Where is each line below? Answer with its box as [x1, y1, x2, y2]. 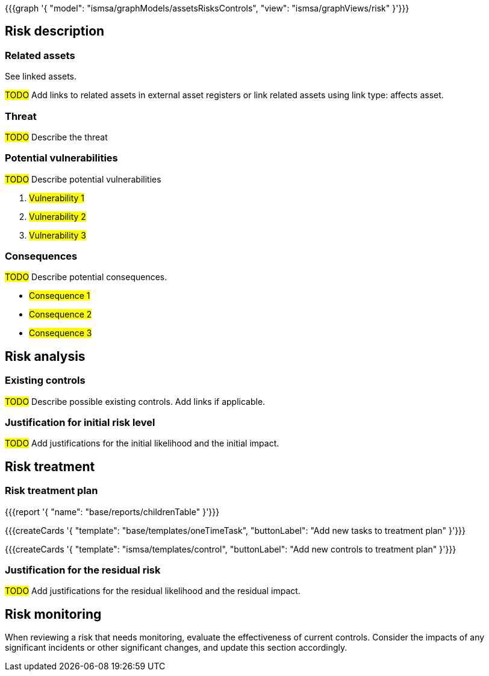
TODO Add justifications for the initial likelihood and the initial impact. [5, 438, 279, 449]
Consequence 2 [29, 309, 92, 320]
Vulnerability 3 [29, 230, 86, 240]
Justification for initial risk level [5, 416, 155, 429]
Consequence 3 [29, 328, 92, 339]
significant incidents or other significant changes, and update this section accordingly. [5, 642, 347, 653]
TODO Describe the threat [5, 131, 108, 142]
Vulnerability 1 [29, 192, 84, 203]
